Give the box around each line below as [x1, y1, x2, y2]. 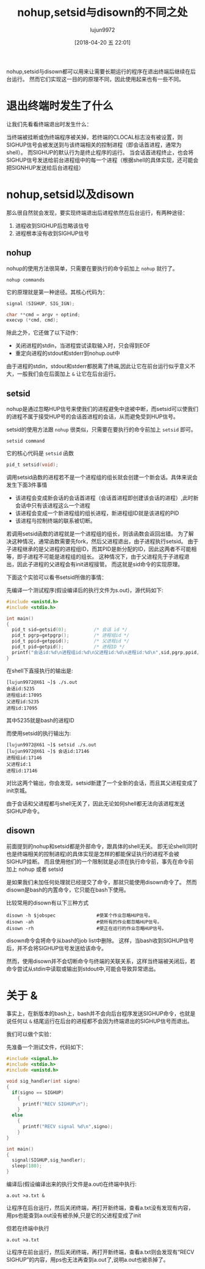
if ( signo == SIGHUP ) [12, 1089, 64, 1096]
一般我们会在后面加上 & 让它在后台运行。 [16, 370, 120, 377]
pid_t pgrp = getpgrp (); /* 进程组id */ [12, 633, 130, 639]
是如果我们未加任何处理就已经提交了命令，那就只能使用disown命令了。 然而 [6, 878, 197, 885]
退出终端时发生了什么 [6, 99, 114, 113]
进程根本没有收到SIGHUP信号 [15, 230, 90, 237]
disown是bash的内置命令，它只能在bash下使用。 [6, 886, 129, 893]
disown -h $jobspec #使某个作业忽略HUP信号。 [6, 912, 153, 918]
